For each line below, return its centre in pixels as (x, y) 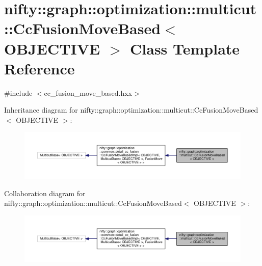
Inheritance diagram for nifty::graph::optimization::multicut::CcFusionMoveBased (131, 110)
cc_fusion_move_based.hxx (88, 92)
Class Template (185, 48)
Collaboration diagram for (45, 193)
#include (18, 92)
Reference (40, 68)
